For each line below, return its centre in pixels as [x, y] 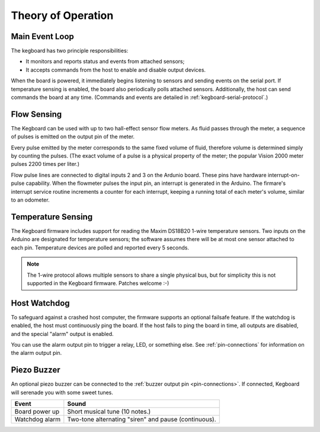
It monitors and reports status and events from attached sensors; [105, 62]
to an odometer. [30, 200]
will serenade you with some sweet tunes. [62, 392]
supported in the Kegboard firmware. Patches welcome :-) [98, 283]
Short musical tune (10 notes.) [109, 412]
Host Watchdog [41, 303]
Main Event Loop [42, 36]
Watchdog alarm [38, 420]
